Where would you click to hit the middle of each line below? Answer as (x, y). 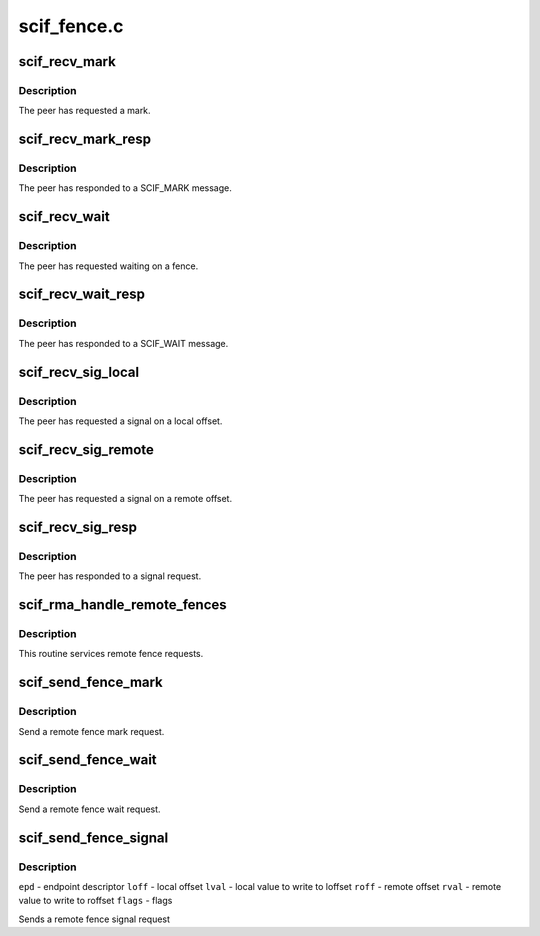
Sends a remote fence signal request (94, 919)
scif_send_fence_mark (91, 682)
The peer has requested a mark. (84, 111)
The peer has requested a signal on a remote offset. (125, 499)
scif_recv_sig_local (79, 371)
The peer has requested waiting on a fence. (108, 266)
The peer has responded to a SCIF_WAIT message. (123, 343)
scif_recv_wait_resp (81, 294)
